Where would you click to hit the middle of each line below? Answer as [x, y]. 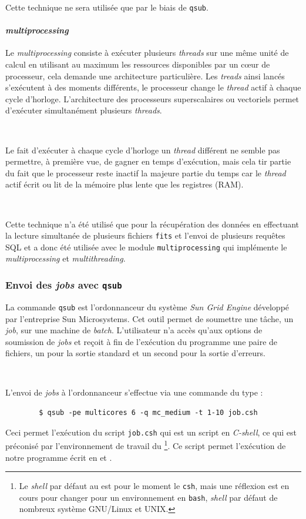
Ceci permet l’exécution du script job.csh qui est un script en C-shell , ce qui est [151, 432]
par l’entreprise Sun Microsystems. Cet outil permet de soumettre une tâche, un [149, 318]
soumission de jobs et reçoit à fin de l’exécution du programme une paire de [142, 341]
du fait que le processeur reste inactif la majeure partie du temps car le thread [146, 173]
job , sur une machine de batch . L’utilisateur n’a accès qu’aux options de [134, 330]
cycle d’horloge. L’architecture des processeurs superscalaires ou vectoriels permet [152, 98]
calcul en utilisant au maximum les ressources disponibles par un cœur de [138, 64]
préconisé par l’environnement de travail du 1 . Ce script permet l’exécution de [146, 445]
